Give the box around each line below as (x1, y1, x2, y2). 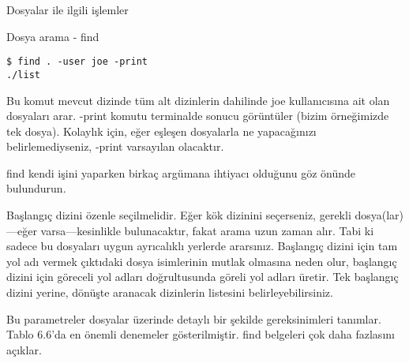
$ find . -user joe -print (6, 56, 148, 68)
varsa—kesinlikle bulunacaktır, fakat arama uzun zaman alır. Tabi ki (40, 222, 374, 238)
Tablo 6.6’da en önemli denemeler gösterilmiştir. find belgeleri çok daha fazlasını (6, 326, 395, 342)
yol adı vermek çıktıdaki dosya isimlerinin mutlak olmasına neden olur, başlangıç (6, 253, 397, 269)
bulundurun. (6, 180, 66, 196)
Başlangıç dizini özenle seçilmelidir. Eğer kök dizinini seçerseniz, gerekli (6, 207, 351, 223)
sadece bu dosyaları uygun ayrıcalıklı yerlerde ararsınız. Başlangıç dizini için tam (6, 238, 398, 254)
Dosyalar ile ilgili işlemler (6, 2, 129, 17)
